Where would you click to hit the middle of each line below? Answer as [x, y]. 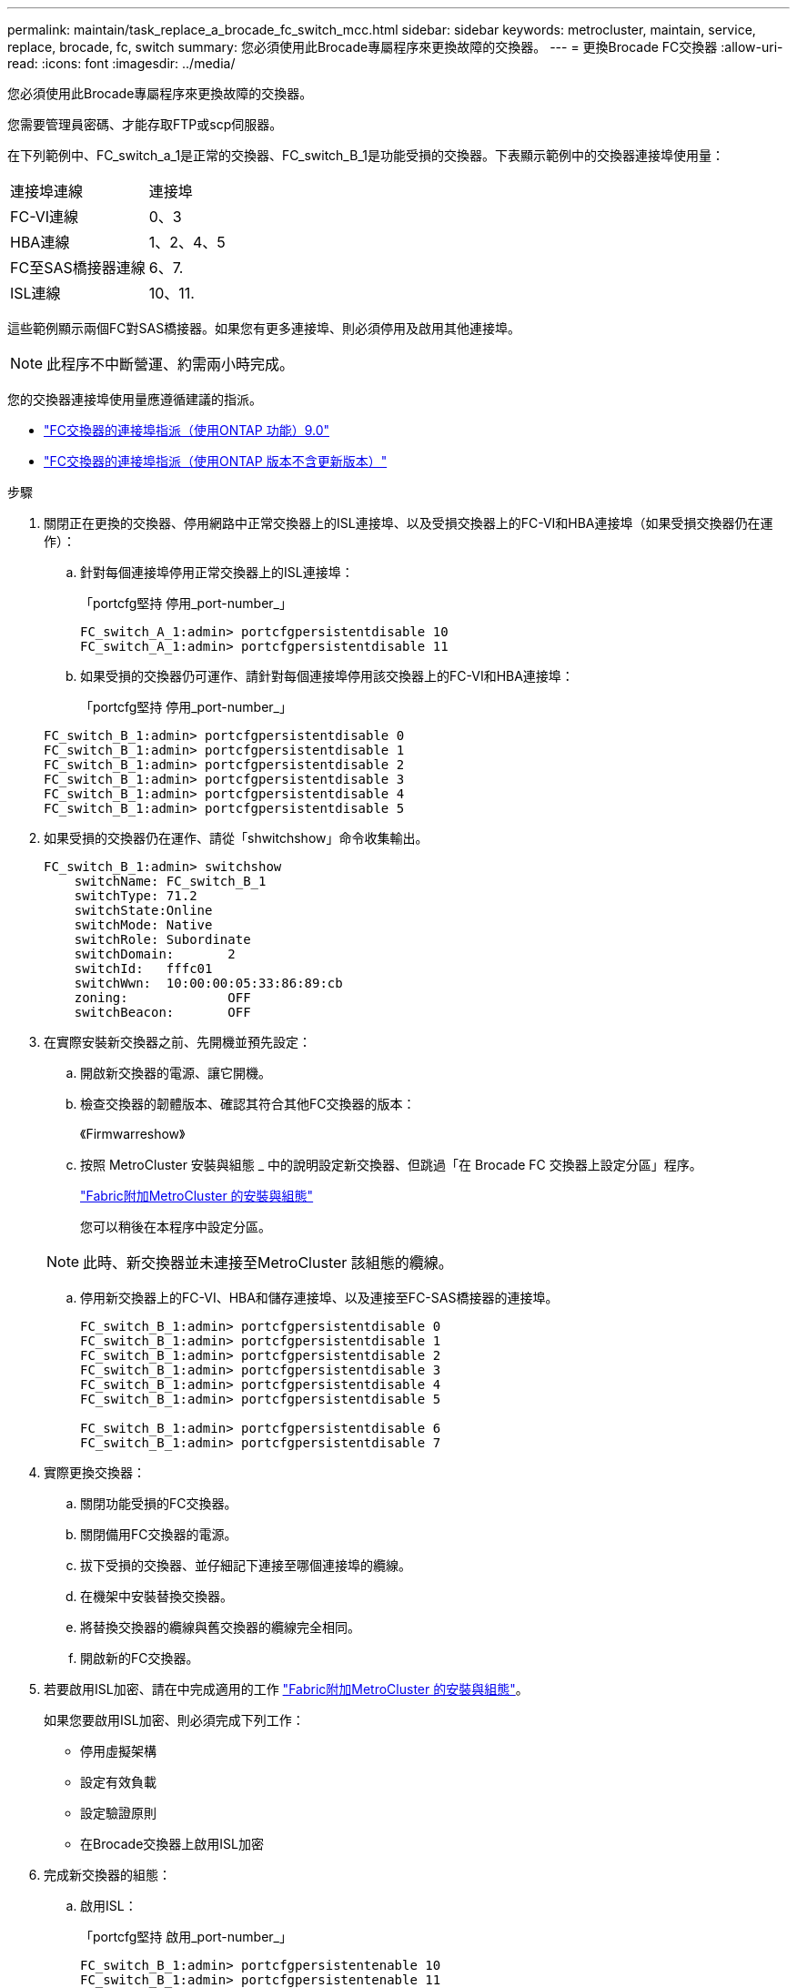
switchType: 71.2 [136, 896]
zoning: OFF [162, 998]
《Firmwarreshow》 [133, 1134]
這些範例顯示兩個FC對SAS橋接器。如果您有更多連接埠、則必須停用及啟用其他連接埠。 [264, 328]
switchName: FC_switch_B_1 [170, 881]
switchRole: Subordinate [162, 939]
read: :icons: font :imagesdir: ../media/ [121, 63]
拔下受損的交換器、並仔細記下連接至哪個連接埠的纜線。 [246, 1565]
